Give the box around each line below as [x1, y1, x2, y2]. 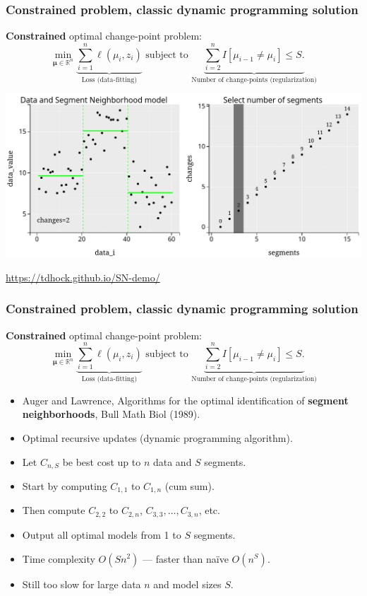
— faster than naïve [143, 551, 229, 566]
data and [152, 454, 192, 469]
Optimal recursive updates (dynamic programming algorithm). [22, 430, 293, 445]
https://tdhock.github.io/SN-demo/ [6, 269, 160, 284]
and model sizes [153, 576, 222, 591]
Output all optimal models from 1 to [22, 527, 181, 542]
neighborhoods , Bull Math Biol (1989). [22, 407, 200, 421]
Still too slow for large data [22, 576, 141, 591]
